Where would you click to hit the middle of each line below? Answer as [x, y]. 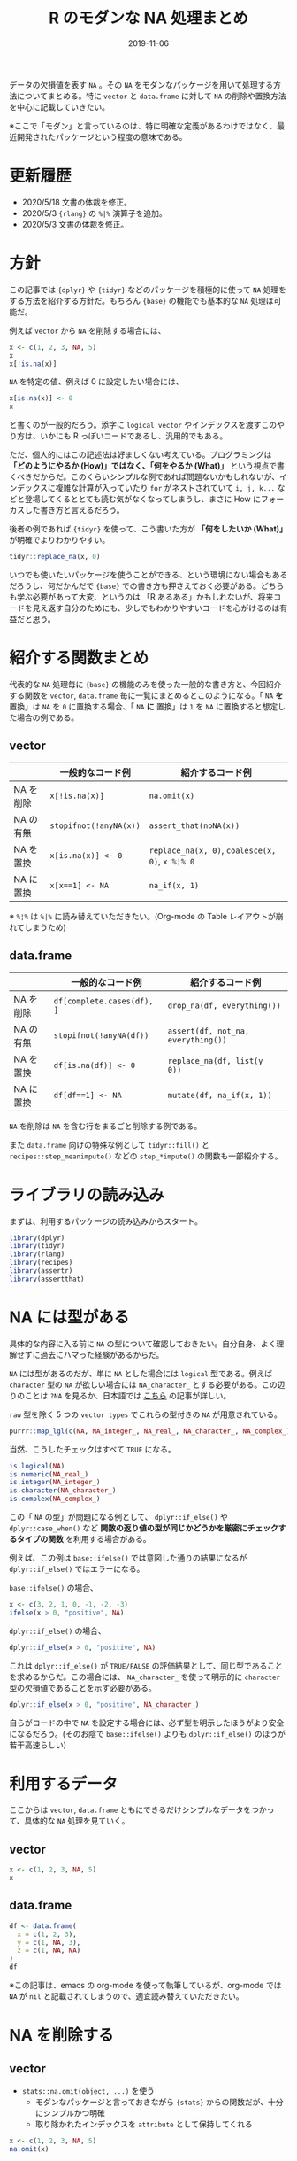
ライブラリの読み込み [87, 1194]
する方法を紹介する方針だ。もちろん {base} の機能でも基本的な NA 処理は [141, 300]
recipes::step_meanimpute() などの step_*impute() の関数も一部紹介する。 [146, 1156]
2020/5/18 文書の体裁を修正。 [77, 202]
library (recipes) [41, 1263]
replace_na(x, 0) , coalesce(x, [213, 849]
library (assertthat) [47, 1279]
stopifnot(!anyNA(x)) [95, 825]
